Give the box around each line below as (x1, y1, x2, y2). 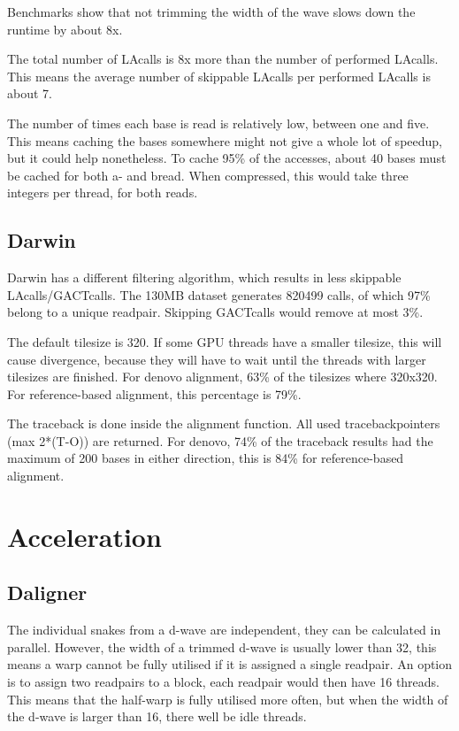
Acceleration (7, 518, 162, 554)
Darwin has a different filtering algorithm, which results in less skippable (7, 268, 402, 287)
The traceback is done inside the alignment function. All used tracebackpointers (7, 414, 440, 433)
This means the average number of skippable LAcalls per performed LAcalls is (7, 66, 431, 85)
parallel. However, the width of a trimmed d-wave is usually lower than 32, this (7, 637, 437, 656)
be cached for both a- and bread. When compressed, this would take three (7, 165, 409, 184)
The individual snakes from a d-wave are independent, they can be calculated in (7, 620, 441, 639)
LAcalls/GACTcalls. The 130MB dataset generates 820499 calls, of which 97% (7, 285, 431, 304)
